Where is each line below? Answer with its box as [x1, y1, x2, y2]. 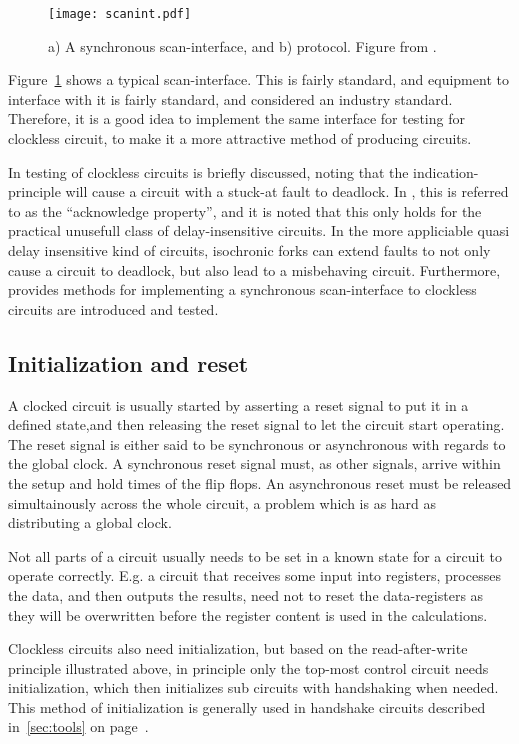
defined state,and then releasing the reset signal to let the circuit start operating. [8, 414, 505, 435]
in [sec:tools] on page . [8, 716, 149, 737]
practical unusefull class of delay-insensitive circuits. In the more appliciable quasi [8, 220, 510, 241]
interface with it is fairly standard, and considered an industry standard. [8, 88, 453, 109]
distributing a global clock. [8, 512, 172, 533]
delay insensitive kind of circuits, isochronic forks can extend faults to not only [8, 240, 491, 260]
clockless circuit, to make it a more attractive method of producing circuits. [8, 128, 472, 149]
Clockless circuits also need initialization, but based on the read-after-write [8, 638, 468, 659]
